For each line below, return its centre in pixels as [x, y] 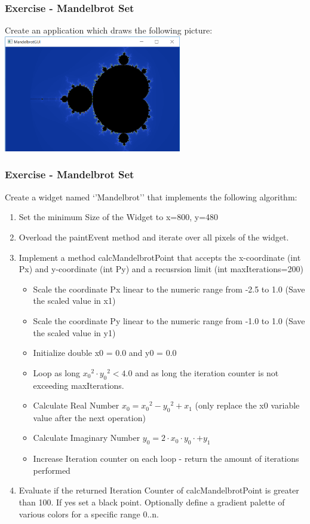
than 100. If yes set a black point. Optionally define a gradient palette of [152, 502]
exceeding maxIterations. [79, 385]
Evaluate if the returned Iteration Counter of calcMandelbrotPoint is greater [159, 490]
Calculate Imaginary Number [87, 438]
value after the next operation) [89, 417]
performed [52, 470]
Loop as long [57, 372]
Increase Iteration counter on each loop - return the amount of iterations [166, 458]
